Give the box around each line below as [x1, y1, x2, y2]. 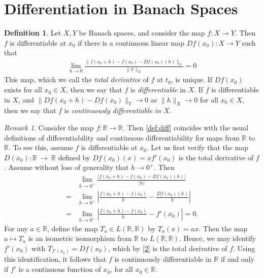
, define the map [47, 223, 98, 233]
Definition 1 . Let [4, 27, 61, 38]
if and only [220, 254, 255, 264]
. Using [233, 242, 255, 253]
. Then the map [199, 223, 248, 233]
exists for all [4, 84, 42, 95]
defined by [58, 152, 90, 162]
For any [4, 223, 28, 233]
